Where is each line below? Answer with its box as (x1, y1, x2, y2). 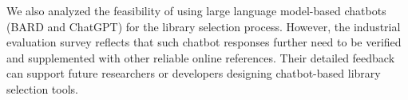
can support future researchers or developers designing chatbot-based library (6, 65, 381, 82)
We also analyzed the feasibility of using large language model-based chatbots (6, 2, 386, 18)
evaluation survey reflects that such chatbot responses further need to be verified (6, 34, 402, 50)
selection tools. (6, 80, 78, 97)
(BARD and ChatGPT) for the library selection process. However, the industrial (6, 18, 401, 34)
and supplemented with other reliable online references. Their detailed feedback (6, 49, 395, 66)
